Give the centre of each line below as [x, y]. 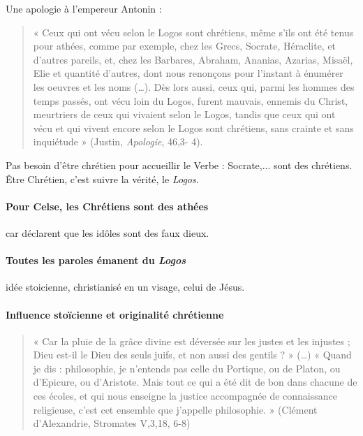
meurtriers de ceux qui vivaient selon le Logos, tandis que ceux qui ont [184, 114]
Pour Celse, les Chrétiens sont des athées [107, 206]
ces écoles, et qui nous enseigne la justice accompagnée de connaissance [185, 396]
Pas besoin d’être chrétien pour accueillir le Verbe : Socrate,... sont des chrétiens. [179, 165]
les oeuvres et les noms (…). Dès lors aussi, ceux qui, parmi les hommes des [194, 86]
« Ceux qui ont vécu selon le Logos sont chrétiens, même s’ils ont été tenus [193, 32]
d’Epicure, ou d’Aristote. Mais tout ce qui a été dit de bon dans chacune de [195, 382]
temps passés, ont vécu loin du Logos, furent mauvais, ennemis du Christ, [191, 100]
